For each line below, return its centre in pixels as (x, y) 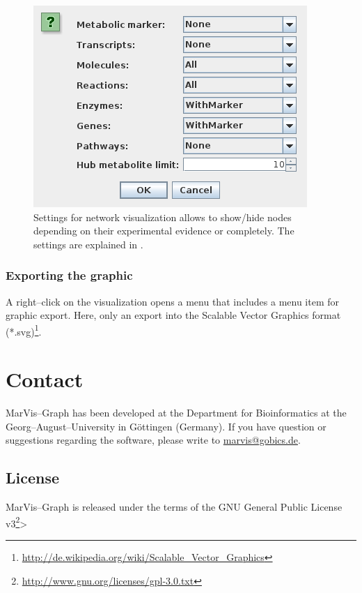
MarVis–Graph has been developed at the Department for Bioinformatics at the (176, 413)
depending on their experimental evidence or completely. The (164, 231)
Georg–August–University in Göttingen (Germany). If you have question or (166, 426)
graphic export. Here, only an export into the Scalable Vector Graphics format (173, 315)
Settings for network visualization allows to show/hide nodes (163, 217)
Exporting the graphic (69, 275)
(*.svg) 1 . (24, 330)
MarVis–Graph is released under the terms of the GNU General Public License (174, 507)
